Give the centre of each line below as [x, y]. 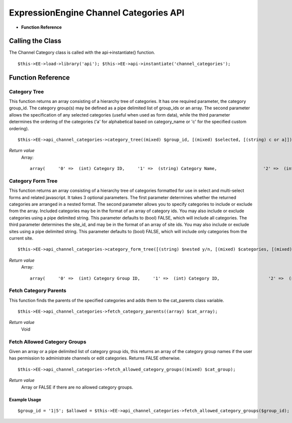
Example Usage [25, 399]
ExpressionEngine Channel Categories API [97, 13]
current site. [21, 238]
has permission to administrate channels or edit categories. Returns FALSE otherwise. [95, 358]
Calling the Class [35, 41]
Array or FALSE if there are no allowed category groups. [77, 387]
